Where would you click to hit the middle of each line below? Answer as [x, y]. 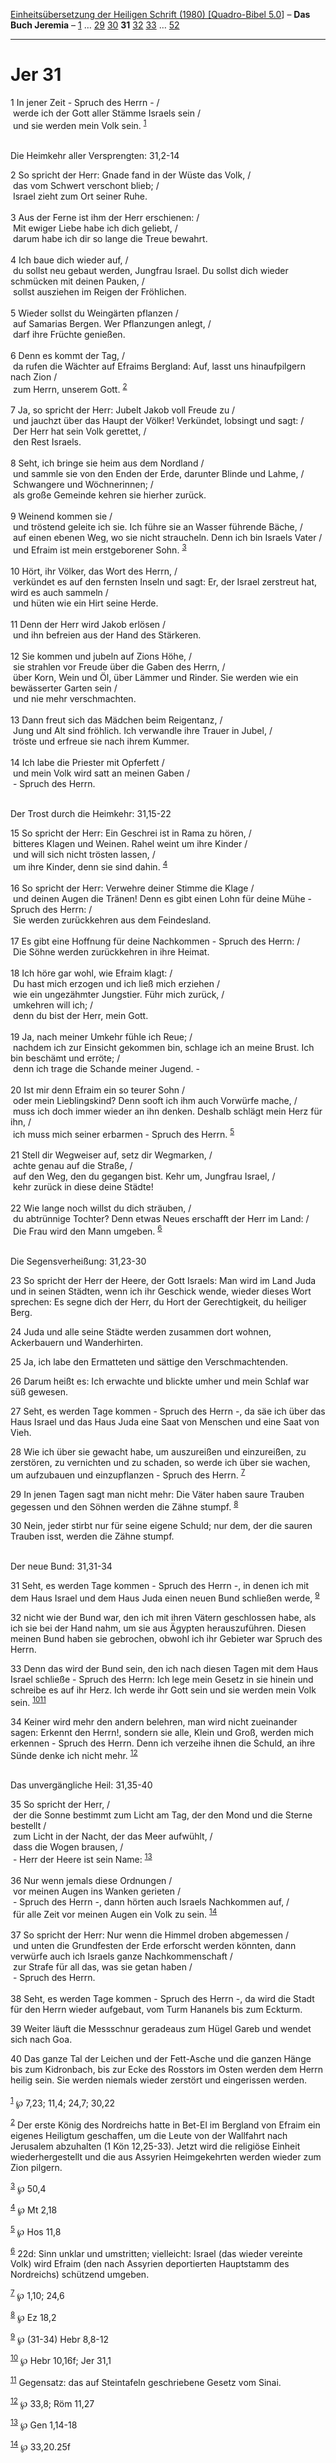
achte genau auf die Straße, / [72, 1166]
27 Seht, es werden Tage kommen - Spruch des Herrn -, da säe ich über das [168, 1411]
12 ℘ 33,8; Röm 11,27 [52, 2402]
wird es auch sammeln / [59, 592]
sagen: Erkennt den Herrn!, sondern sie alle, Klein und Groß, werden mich [162, 1732]
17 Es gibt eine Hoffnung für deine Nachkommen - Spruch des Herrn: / [155, 941]
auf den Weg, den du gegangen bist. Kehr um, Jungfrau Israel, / [144, 1176]
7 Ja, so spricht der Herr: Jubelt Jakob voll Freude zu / [123, 410]
